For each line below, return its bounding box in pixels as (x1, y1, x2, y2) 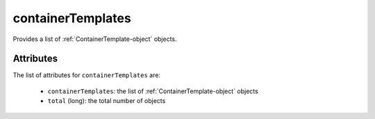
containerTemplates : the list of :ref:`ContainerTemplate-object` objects (47, 87, 258, 95)
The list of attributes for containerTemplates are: (12, 71, 161, 79)
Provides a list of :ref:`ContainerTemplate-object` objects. (12, 35, 177, 43)
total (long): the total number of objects (47, 97, 166, 105)
